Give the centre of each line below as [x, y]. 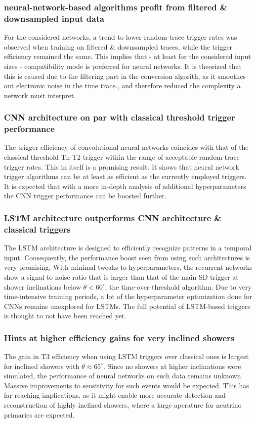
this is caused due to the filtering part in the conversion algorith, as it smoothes [125, 76]
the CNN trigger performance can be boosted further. [85, 196]
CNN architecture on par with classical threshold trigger [120, 117]
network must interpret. [40, 95]
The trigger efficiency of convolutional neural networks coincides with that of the [126, 147]
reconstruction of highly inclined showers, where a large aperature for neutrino [123, 405]
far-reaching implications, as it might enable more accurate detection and [115, 395]
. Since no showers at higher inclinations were [172, 366]
